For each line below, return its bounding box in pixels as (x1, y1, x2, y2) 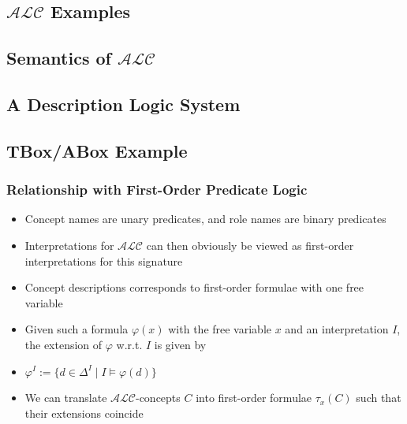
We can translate (24, 389, 107, 406)
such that (356, 389, 401, 406)
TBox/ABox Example (6, 138, 188, 162)
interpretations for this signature (24, 252, 183, 269)
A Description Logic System (6, 91, 241, 116)
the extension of (24, 336, 103, 352)
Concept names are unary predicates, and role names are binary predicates (24, 210, 386, 227)
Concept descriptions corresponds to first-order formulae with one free (24, 279, 364, 296)
